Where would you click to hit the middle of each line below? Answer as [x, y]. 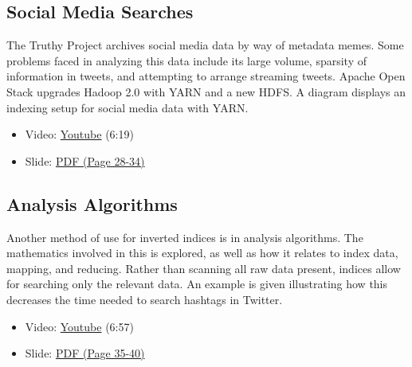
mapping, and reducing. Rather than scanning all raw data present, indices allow [204, 268]
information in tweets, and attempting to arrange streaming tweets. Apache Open [206, 76]
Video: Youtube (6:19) [79, 134]
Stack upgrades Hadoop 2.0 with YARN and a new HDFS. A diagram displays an [206, 91]
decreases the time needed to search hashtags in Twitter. [145, 299]
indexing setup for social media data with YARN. [128, 107]
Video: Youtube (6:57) [79, 326]
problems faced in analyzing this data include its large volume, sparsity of [187, 60]
